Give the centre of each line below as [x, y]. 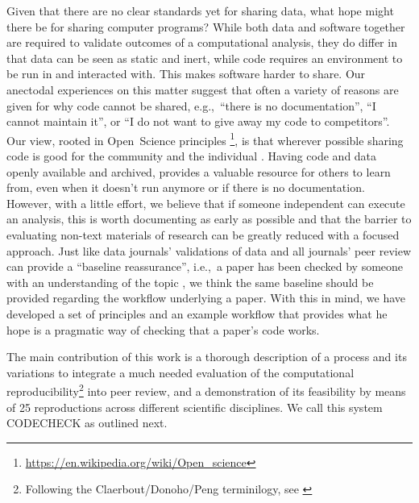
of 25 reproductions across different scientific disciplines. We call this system [195, 407]
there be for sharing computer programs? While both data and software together [206, 26]
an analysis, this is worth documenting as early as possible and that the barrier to [209, 219]
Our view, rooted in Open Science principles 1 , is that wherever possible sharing [205, 139]
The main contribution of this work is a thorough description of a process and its [207, 357]
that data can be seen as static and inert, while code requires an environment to [205, 58]
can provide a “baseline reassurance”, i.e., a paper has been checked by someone [205, 266]
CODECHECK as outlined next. [87, 423]
